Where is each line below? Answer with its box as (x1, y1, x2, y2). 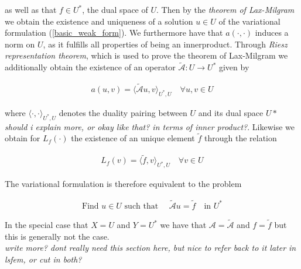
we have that (160, 219, 207, 231)
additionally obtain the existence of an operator (5, 61, 176, 73)
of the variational (218, 15, 281, 27)
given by (218, 61, 249, 73)
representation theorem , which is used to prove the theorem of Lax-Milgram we (5, 49, 288, 62)
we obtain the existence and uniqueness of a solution (5, 15, 193, 27)
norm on (5, 38, 35, 50)
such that (124, 202, 159, 210)
